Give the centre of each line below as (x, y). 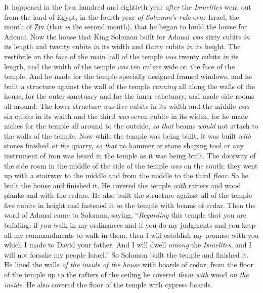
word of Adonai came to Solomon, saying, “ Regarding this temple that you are (125, 215)
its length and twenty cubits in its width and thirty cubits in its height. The (122, 46)
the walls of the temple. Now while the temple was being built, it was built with (128, 135)
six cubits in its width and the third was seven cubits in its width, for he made (126, 116)
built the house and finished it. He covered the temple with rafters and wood (123, 185)
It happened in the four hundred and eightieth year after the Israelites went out (128, 7)
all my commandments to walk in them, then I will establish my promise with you (131, 235)
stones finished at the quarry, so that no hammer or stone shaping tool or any (124, 145)
